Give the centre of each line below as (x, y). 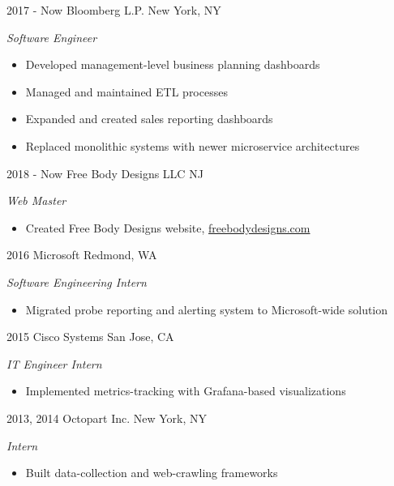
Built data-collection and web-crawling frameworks (152, 473)
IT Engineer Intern (54, 363)
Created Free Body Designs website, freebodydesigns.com (168, 227)
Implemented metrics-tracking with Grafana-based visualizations (186, 391)
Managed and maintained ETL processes (126, 91)
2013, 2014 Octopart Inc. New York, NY (107, 418)
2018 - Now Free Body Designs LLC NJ (105, 173)
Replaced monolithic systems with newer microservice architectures (193, 145)
